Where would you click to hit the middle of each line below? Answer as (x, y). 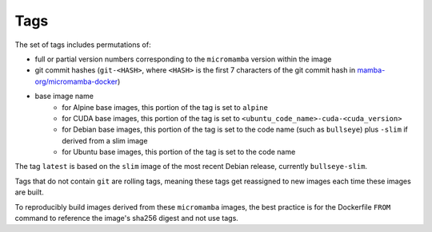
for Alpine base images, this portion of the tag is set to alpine (165, 107)
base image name (64, 96)
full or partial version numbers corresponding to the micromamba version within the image (183, 59)
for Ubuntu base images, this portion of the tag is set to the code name (179, 152)
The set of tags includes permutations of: (83, 45)
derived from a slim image (105, 140)
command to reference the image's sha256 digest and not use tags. (127, 218)
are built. (29, 192)
